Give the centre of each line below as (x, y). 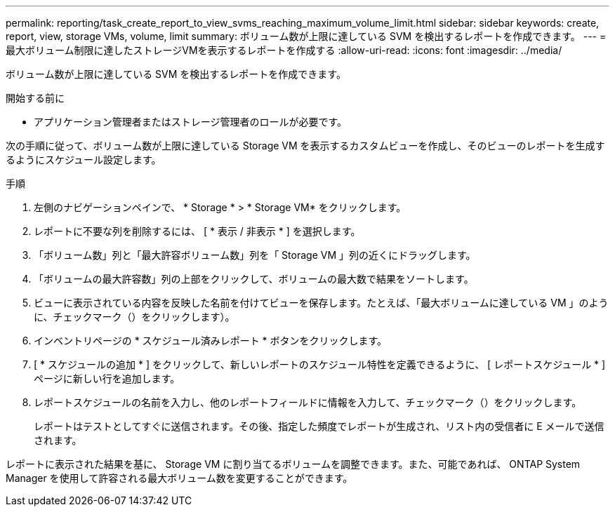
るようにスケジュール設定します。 (84, 160)
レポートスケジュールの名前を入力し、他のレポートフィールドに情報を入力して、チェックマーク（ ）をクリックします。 (308, 402)
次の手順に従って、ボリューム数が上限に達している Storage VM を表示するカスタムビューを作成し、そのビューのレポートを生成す (305, 146)
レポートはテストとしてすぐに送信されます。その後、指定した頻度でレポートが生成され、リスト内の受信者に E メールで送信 (319, 426)
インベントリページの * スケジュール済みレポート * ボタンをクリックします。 (211, 341)
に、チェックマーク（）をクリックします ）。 (134, 317)
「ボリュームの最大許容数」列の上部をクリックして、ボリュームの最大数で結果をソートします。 (254, 279)
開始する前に (35, 98)
